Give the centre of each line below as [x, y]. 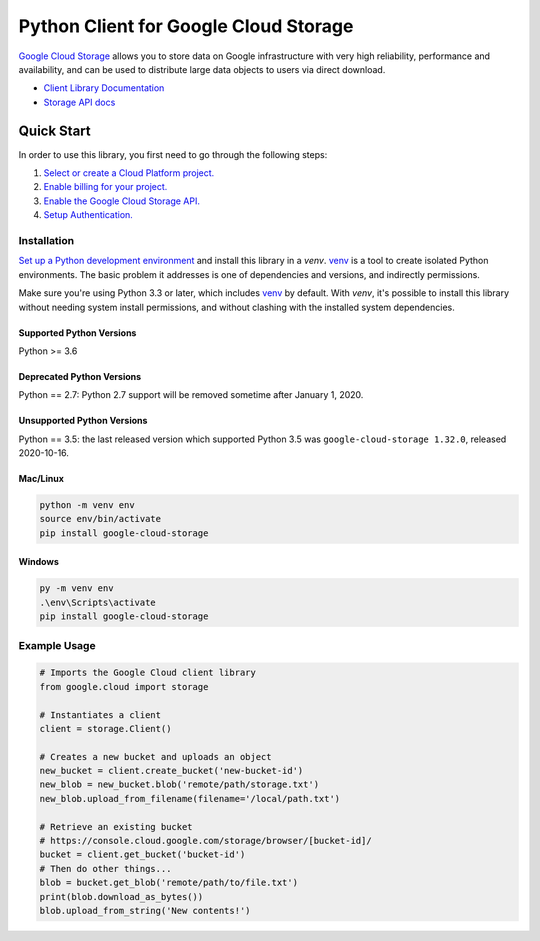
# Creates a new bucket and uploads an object [155, 756]
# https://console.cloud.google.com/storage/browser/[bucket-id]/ [205, 841]
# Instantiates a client [100, 714]
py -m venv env [76, 588]
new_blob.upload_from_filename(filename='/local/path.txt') [190, 798]
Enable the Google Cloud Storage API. [121, 201]
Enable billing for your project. [105, 187]
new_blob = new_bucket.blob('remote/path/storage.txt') [179, 784]
